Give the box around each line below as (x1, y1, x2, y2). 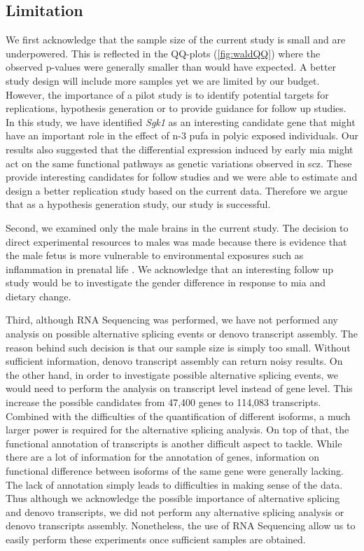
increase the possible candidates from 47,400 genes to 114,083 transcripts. (6, 395, 321, 410)
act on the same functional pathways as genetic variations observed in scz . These (6, 155, 352, 170)
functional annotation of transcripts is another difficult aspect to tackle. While (6, 435, 342, 450)
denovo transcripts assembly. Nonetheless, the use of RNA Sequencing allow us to (6, 518, 356, 533)
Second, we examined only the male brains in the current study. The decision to (6, 220, 349, 235)
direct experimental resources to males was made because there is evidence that (6, 234, 347, 249)
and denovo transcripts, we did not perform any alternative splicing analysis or (6, 504, 344, 519)
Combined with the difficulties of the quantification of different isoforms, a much (6, 408, 351, 423)
